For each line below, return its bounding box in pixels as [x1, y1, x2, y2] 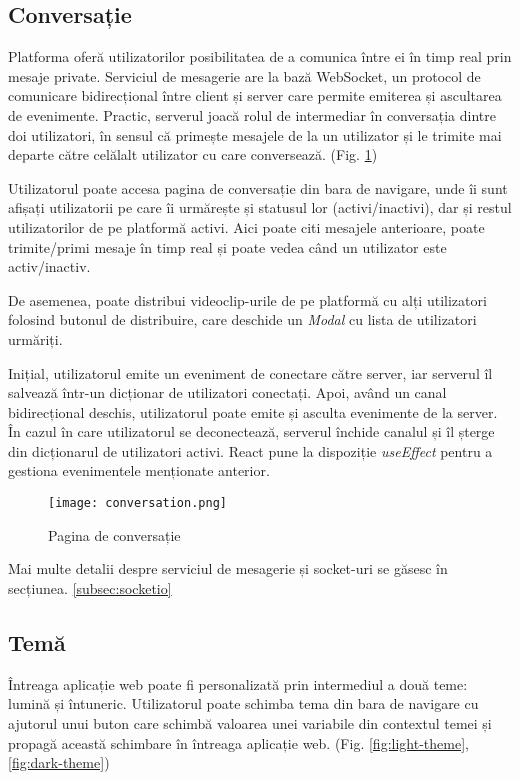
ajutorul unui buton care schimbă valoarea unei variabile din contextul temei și [8, 712, 492, 733]
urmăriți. [8, 328, 63, 349]
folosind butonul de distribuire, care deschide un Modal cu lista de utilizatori [8, 309, 477, 330]
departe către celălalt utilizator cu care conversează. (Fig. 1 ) [8, 144, 378, 165]
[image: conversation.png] [48, 496, 227, 511]
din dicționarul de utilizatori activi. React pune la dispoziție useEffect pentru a [8, 440, 493, 461]
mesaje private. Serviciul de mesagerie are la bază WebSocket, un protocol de [8, 65, 481, 86]
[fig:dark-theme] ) [8, 752, 110, 773]
